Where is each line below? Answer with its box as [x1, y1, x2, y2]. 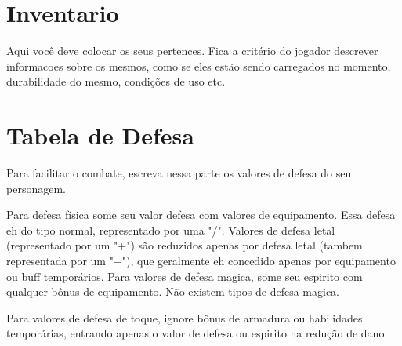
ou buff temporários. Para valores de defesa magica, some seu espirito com [6, 268, 363, 284]
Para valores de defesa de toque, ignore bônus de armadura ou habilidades [6, 309, 363, 326]
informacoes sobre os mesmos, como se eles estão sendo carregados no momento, [6, 57, 391, 74]
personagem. [6, 180, 66, 196]
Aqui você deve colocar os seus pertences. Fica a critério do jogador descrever [6, 42, 378, 59]
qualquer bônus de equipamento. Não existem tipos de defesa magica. [6, 283, 339, 300]
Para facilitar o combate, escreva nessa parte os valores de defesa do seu [6, 165, 352, 181]
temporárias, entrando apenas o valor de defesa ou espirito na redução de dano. [6, 325, 388, 341]
